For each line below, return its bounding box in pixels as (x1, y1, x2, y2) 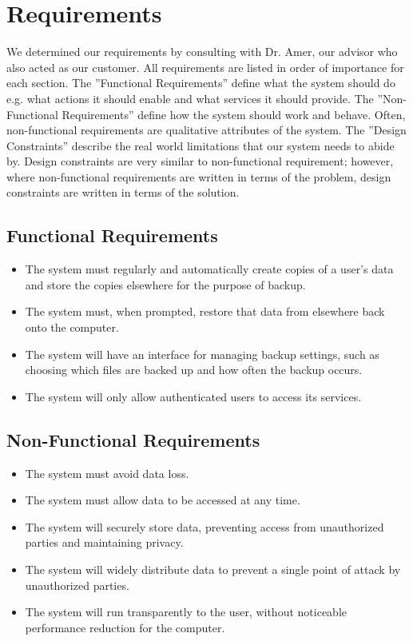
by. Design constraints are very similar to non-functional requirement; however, (6, 153, 394, 169)
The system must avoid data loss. (25, 464, 189, 481)
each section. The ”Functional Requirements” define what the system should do (6, 74, 395, 91)
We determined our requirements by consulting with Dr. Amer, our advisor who (6, 43, 398, 60)
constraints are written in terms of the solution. (6, 184, 240, 201)
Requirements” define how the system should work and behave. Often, (62, 106, 406, 122)
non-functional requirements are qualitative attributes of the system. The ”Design (6, 121, 407, 138)
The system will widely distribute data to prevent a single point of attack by (25, 561, 401, 577)
